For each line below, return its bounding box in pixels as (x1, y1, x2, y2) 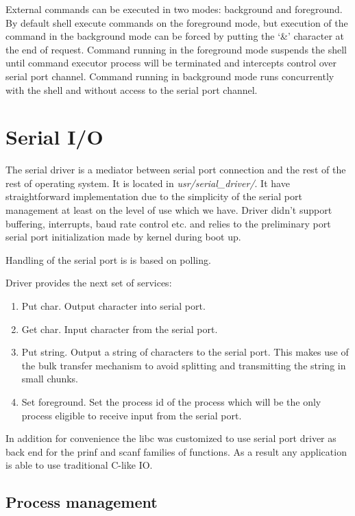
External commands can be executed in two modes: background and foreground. (5, 2, 343, 16)
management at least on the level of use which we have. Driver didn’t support (5, 203, 332, 217)
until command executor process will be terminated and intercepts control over (5, 56, 337, 70)
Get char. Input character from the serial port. (21, 321, 218, 336)
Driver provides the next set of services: (5, 275, 172, 290)
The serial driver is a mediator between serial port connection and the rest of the (5, 162, 346, 177)
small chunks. (21, 371, 79, 386)
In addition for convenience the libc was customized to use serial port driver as (5, 431, 336, 445)
